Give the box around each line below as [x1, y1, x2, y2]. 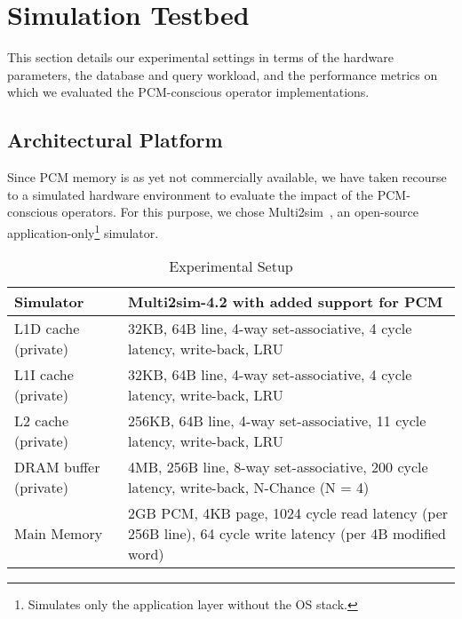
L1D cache [14, 318, 80, 339]
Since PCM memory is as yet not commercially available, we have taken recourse [7, 168, 447, 186]
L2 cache [14, 410, 69, 432]
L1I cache [14, 364, 74, 385]
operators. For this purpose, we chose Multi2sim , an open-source [61, 202, 418, 221]
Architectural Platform [7, 126, 223, 154]
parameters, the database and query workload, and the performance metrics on [7, 65, 438, 83]
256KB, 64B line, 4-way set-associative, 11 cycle [128, 410, 426, 432]
